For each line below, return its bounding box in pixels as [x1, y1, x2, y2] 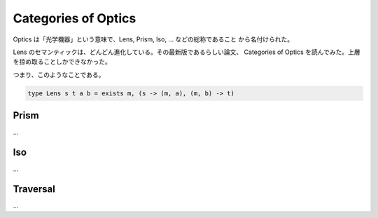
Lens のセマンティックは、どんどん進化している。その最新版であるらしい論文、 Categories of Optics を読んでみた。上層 [13, 48, 360, 56]
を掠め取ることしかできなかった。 [13, 57, 111, 66]
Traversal [13, 183, 55, 195]
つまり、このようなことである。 [13, 70, 105, 79]
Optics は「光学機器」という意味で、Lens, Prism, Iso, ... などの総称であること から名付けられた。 [13, 35, 294, 43]
